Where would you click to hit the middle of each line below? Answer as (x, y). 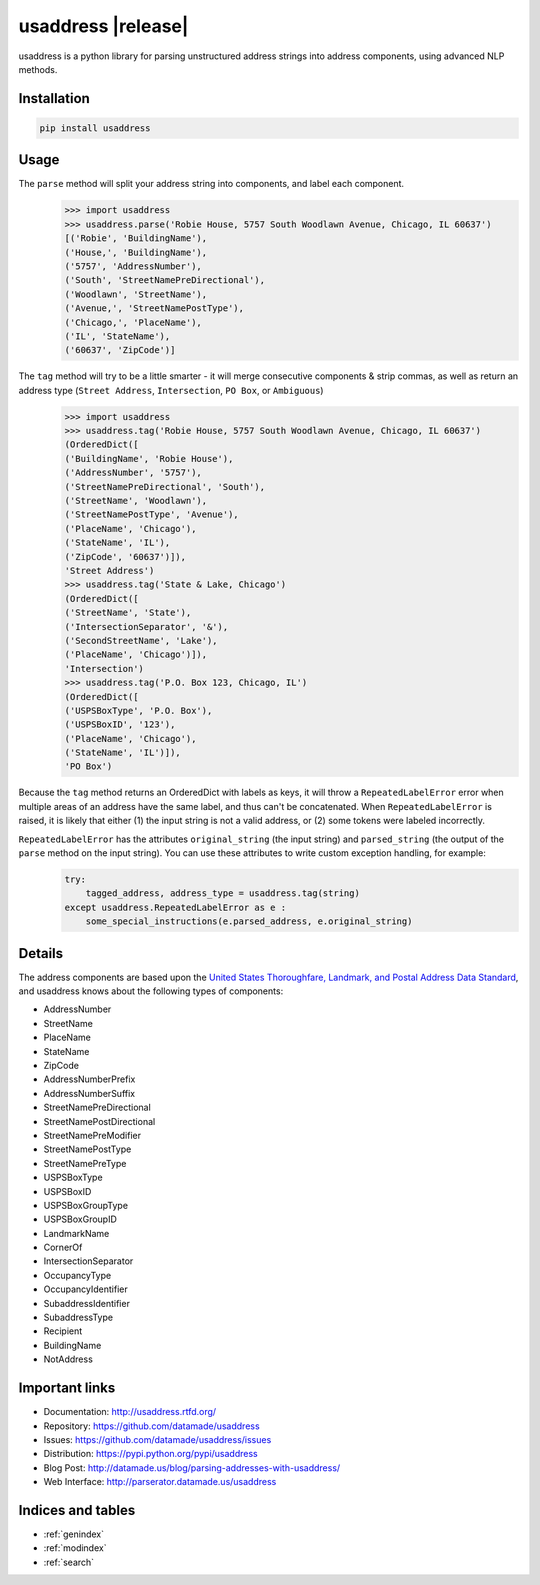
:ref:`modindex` (75, 1548)
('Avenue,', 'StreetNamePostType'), (154, 308)
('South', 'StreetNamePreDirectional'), (164, 280)
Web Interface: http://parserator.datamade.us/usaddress (160, 1482)
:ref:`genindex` (74, 1534)
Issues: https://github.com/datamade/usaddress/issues (157, 1439)
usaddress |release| (103, 26)
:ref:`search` (69, 1562)
